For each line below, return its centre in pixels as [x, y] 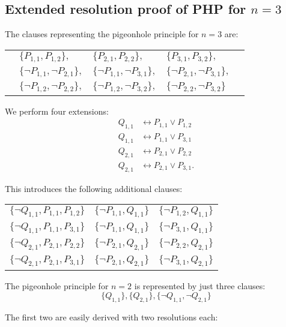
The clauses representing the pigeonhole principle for [102, 34]
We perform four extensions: [57, 111]
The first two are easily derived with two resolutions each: [111, 317]
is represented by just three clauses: [200, 285]
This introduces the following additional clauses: [94, 188]
